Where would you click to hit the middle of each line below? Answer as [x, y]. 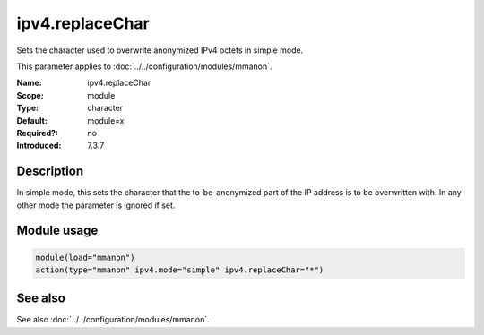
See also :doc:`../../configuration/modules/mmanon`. [113, 320]
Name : [29, 83]
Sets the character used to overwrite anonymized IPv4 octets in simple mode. [160, 50]
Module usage [57, 231]
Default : [32, 120]
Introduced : [39, 146]
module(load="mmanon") [85, 257]
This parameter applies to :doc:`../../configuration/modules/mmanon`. [144, 66]
